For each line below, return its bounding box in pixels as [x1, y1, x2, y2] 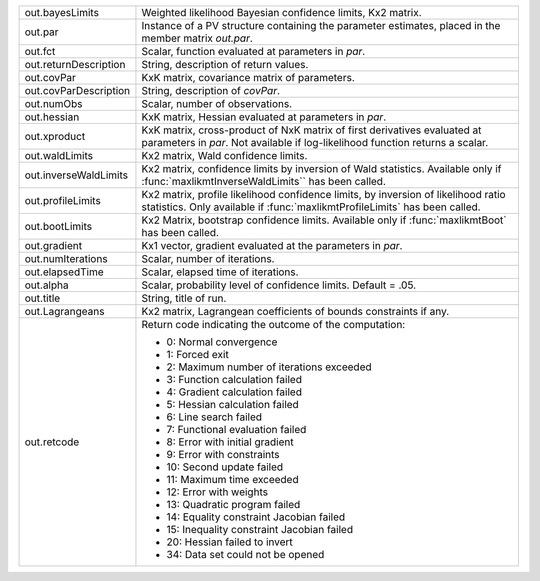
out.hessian [24, 110, 80, 124]
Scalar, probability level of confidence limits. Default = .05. [141, 278, 417, 292]
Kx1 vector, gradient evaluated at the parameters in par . [141, 239, 403, 252]
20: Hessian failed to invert [166, 535, 294, 549]
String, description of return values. [141, 58, 309, 71]
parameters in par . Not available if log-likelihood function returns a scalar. [141, 136, 489, 149]
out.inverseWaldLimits [24, 168, 129, 182]
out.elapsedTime [24, 265, 104, 279]
